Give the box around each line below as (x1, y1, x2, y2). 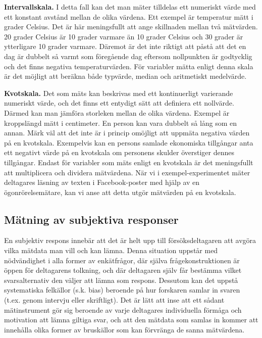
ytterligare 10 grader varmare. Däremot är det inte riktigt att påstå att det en (4, 41, 246, 52)
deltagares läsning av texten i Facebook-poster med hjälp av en (4, 177, 200, 187)
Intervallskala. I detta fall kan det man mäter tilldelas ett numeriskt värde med (4, 2, 256, 12)
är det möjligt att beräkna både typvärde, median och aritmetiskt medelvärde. (4, 71, 247, 81)
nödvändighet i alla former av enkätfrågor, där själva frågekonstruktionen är (4, 255, 240, 265)
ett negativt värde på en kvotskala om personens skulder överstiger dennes (4, 147, 235, 158)
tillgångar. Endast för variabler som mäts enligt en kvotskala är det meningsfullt (4, 157, 253, 167)
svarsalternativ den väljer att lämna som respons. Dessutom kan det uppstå (4, 274, 238, 285)
